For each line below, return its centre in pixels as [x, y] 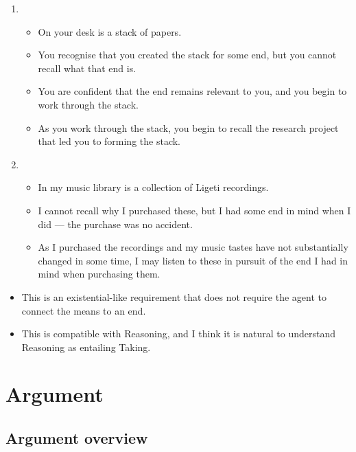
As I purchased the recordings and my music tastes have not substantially [193, 247]
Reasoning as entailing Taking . [86, 347]
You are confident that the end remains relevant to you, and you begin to [192, 91]
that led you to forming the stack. [109, 141]
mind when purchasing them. [99, 274]
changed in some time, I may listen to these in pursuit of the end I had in [193, 260]
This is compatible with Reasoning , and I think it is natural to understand [179, 334]
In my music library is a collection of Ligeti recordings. [153, 187]
